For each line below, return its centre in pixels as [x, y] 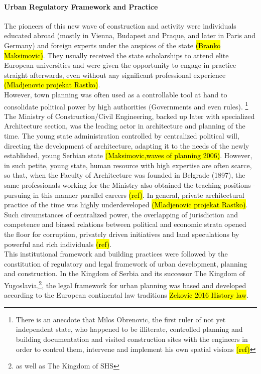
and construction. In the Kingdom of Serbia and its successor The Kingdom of [125, 273]
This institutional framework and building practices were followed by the [116, 254]
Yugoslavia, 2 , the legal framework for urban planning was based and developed [125, 284]
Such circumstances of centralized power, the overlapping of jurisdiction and [121, 214]
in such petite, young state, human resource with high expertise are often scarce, [128, 165]
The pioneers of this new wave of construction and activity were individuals [120, 25]
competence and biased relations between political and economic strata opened [125, 224]
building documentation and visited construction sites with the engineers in [132, 339]
